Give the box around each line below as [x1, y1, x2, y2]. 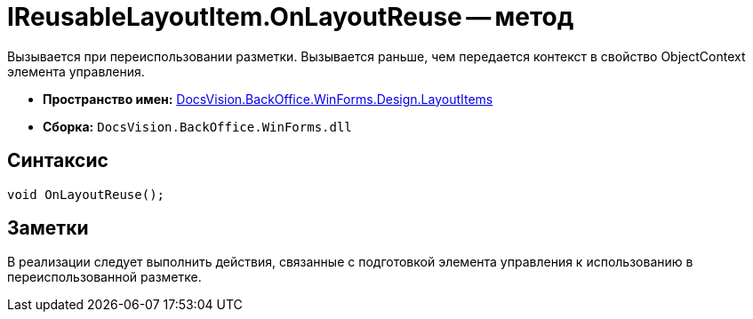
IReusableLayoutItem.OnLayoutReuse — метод [7, 2, 574, 32]
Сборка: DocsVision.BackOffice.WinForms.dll [43, 118, 352, 134]
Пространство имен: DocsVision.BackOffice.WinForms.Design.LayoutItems [43, 91, 493, 107]
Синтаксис [7, 149, 108, 172]
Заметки [7, 217, 89, 240]
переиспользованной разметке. [7, 269, 202, 285]
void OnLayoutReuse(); [7, 187, 165, 202]
